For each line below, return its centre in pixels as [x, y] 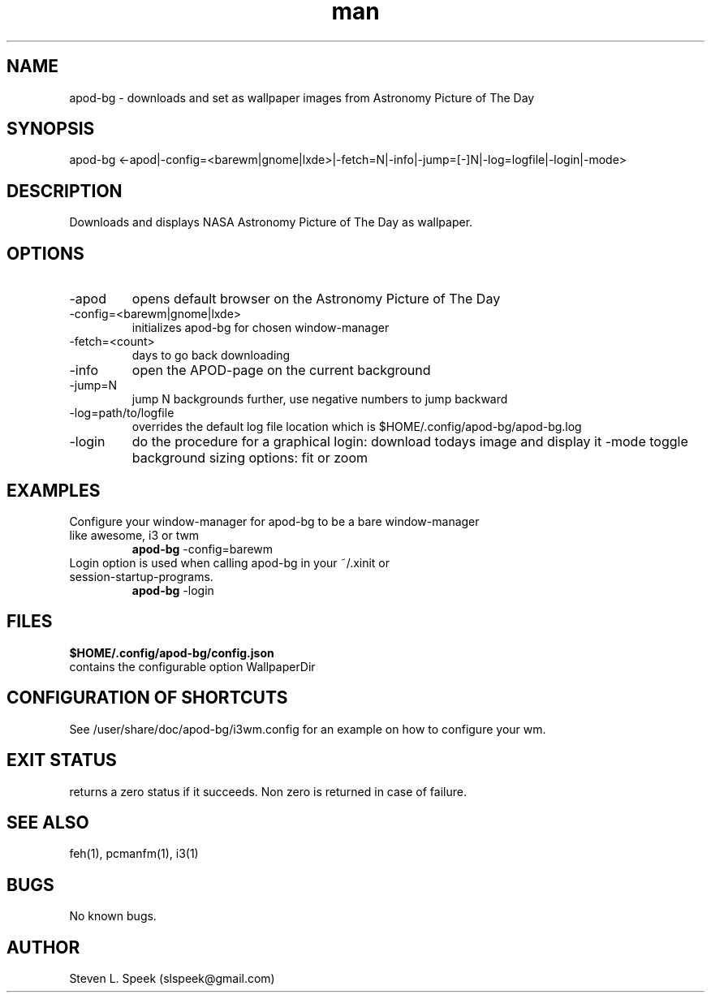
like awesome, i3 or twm [134, 535]
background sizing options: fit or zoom [250, 458]
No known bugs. [113, 916]
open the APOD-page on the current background [281, 370]
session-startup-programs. [141, 576]
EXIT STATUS [62, 760]
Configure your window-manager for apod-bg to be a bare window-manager [274, 521]
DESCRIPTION [65, 191]
